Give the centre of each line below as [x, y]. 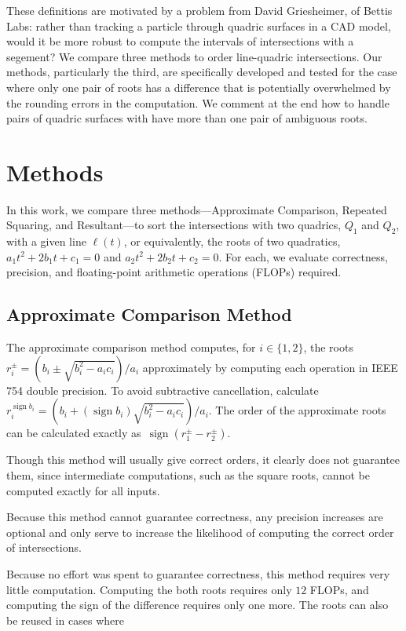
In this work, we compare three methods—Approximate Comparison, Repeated [197, 209]
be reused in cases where [65, 620]
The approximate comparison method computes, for [131, 347]
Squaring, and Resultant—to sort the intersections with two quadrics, [174, 225]
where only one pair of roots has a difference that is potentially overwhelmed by [199, 87]
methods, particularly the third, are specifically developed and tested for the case [202, 72]
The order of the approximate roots [301, 410]
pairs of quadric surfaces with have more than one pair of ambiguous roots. [187, 118]
